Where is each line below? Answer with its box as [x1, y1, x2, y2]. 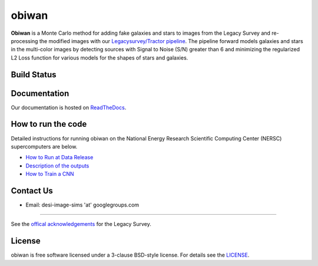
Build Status [11, 70, 57, 80]
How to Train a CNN [25, 170, 74, 178]
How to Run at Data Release [25, 154, 94, 161]
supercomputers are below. [11, 143, 78, 150]
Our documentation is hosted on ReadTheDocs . [11, 104, 127, 111]
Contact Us [11, 186, 53, 196]
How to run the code [11, 119, 87, 129]
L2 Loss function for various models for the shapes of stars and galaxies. [11, 54, 188, 61]
